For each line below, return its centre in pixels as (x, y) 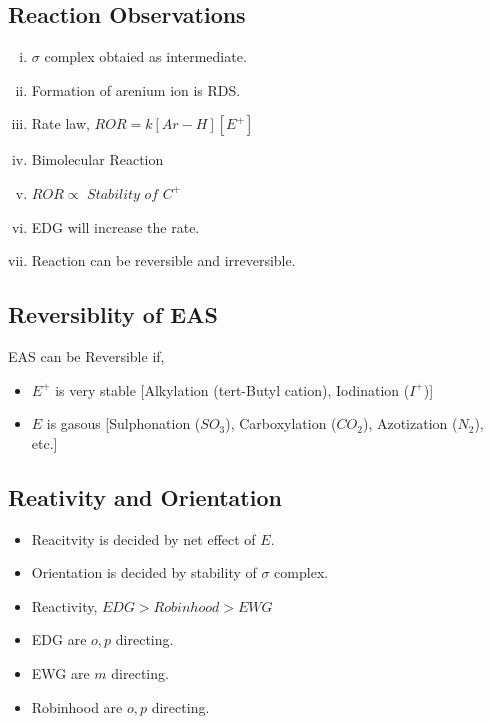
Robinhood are (77, 706)
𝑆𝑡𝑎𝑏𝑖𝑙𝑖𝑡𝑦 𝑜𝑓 (123, 194)
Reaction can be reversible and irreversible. (163, 260)
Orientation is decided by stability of (144, 572)
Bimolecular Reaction (97, 159)
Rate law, (60, 123)
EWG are (60, 672)
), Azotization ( (410, 423)
